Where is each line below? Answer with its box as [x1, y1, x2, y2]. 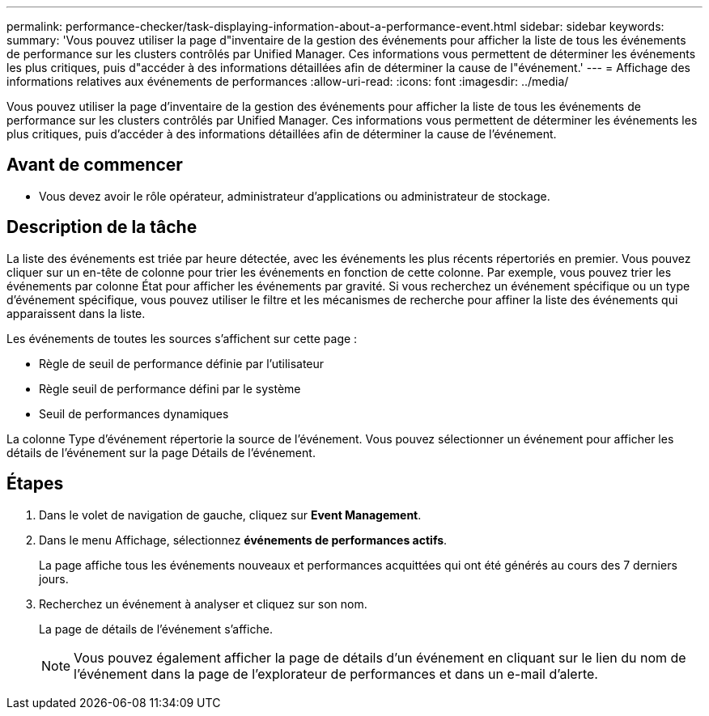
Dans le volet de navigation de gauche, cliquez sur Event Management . [39, 507, 422, 522]
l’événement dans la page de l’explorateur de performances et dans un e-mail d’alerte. [74, 665, 598, 682]
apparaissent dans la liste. [6, 306, 146, 320]
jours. [39, 571, 69, 586]
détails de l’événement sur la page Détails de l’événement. [6, 445, 316, 460]
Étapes [6, 473, 64, 494]
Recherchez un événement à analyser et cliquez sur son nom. [39, 596, 367, 611]
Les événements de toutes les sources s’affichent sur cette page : [6, 331, 358, 345]
